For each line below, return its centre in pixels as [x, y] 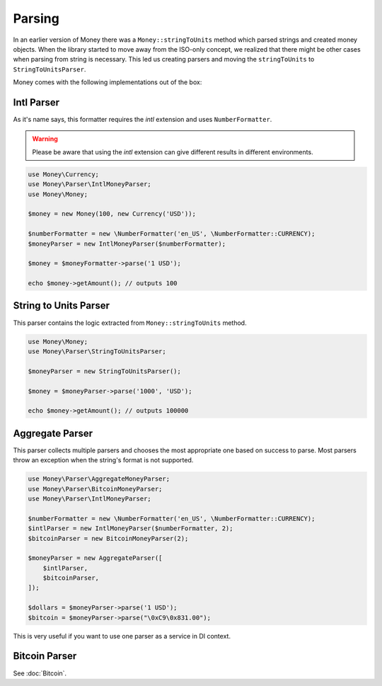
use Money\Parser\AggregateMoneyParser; [99, 479]
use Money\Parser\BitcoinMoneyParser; [95, 489]
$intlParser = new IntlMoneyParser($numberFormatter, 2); [131, 528]
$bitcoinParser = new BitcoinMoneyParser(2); [108, 538]
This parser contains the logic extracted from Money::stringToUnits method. [130, 323]
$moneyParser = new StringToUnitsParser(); [105, 371]
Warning [45, 139]
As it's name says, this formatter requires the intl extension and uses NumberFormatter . [143, 120]
